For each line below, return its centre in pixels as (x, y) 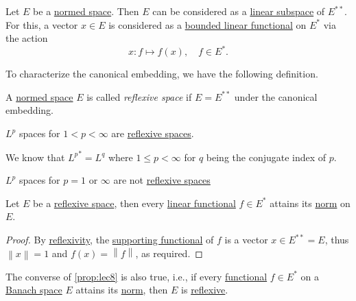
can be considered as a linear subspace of (239, 11)
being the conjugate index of (266, 157)
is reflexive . (205, 290)
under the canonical (276, 96)
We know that (35, 157)
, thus (337, 240)
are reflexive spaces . (153, 133)
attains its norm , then (122, 290)
